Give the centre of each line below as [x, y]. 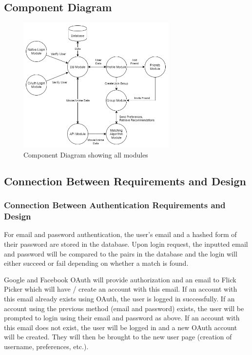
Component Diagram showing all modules [86, 154]
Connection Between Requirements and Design [125, 181]
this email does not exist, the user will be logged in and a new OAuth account [121, 327]
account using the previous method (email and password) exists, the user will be [124, 308]
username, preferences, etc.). [46, 346]
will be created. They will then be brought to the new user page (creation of [118, 337]
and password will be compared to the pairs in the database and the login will [121, 253]
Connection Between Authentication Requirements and [115, 205]
